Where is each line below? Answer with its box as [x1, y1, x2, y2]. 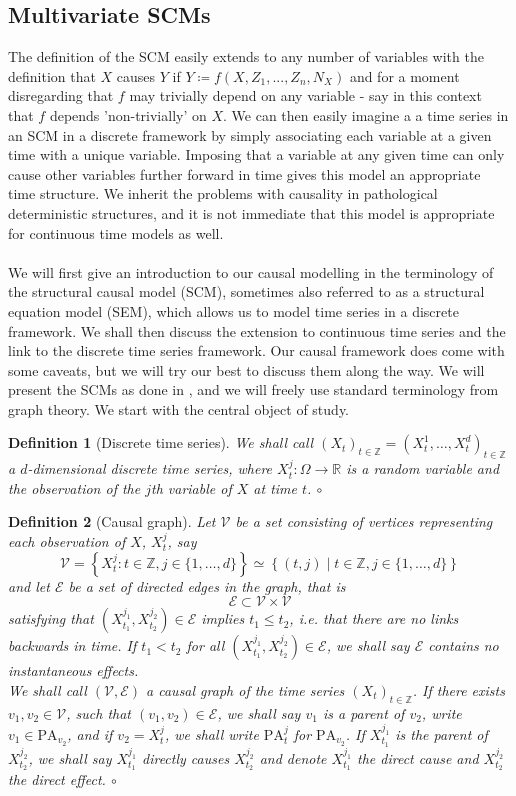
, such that [66, 702, 132, 723]
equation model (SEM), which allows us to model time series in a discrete [8, 300, 459, 321]
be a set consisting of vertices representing [235, 511, 493, 532]
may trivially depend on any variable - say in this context [129, 85, 482, 106]
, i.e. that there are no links [289, 608, 459, 629]
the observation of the [8, 477, 141, 498]
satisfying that [8, 608, 94, 629]
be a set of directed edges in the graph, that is [68, 575, 346, 596]
